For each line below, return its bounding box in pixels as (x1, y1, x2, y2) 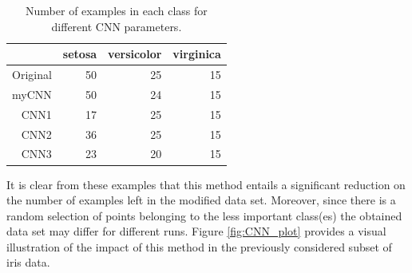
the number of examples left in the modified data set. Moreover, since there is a (6, 192, 396, 208)
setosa (62, 45, 97, 62)
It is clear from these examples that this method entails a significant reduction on (6, 176, 406, 192)
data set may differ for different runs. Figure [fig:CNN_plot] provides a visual (6, 223, 386, 239)
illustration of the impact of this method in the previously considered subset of (6, 238, 392, 255)
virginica (172, 45, 221, 62)
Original (12, 66, 52, 83)
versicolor (108, 45, 162, 62)
